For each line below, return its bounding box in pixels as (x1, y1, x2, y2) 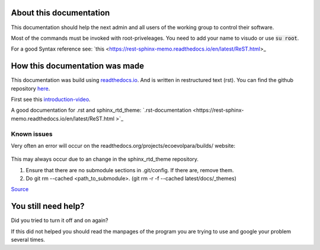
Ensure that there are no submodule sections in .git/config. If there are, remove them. (25, 166, 234, 173)
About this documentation (11, 8, 110, 18)
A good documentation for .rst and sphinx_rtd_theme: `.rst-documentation (11, 107, 192, 114)
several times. (11, 236, 46, 243)
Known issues (11, 129, 53, 138)
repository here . (11, 85, 50, 92)
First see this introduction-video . (11, 96, 91, 103)
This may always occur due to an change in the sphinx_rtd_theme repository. (11, 156, 199, 163)
